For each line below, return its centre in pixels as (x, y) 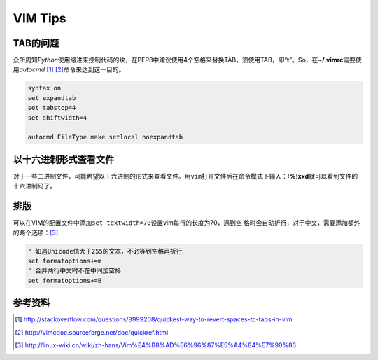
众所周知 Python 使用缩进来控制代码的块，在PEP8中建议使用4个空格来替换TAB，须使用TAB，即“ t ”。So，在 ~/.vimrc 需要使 (187, 60)
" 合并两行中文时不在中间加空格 (75, 271)
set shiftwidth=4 (57, 118)
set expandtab (52, 98)
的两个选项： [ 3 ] (36, 233)
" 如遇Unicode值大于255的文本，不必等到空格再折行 (105, 251)
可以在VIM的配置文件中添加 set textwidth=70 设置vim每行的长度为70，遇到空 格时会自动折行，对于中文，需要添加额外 (187, 223)
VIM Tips (40, 18)
